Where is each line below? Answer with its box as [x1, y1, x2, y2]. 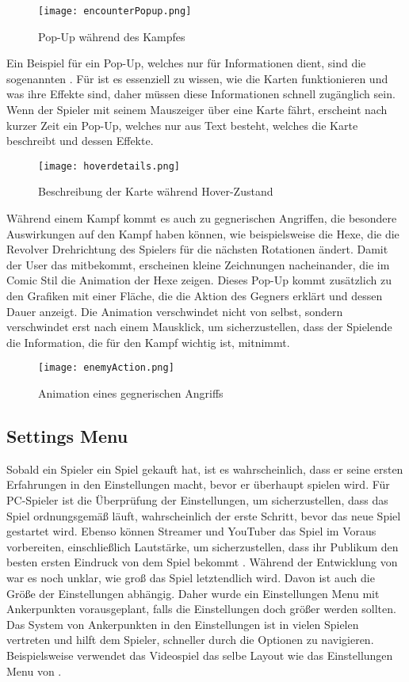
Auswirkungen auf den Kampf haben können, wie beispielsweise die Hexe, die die [6, 225, 399, 242]
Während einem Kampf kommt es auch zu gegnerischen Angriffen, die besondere [6, 210, 397, 227]
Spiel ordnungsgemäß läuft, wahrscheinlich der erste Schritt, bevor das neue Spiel [6, 507, 401, 524]
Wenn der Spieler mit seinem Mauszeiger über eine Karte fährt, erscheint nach [6, 101, 388, 118]
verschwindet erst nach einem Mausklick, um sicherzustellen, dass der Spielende [6, 318, 392, 335]
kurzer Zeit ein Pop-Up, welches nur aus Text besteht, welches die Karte [6, 116, 358, 133]
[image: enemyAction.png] [38, 362, 174, 374]
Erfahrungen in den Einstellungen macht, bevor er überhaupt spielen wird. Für [6, 476, 390, 493]
